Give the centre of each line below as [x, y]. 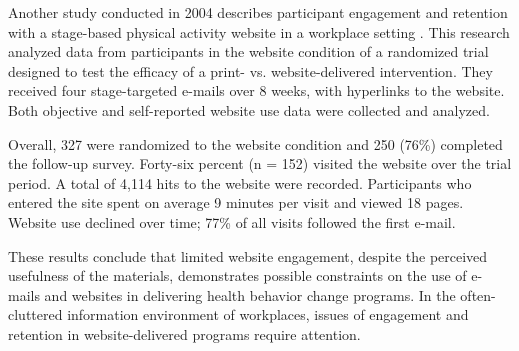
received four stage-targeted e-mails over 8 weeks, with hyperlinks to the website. [256, 90]
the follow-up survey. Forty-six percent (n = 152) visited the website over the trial [260, 163]
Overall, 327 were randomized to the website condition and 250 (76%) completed [255, 143]
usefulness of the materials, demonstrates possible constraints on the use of [237, 275]
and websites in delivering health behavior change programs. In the [250, 294]
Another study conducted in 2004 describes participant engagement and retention [258, 12]
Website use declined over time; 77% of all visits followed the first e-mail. [232, 221]
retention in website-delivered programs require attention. [184, 333]
